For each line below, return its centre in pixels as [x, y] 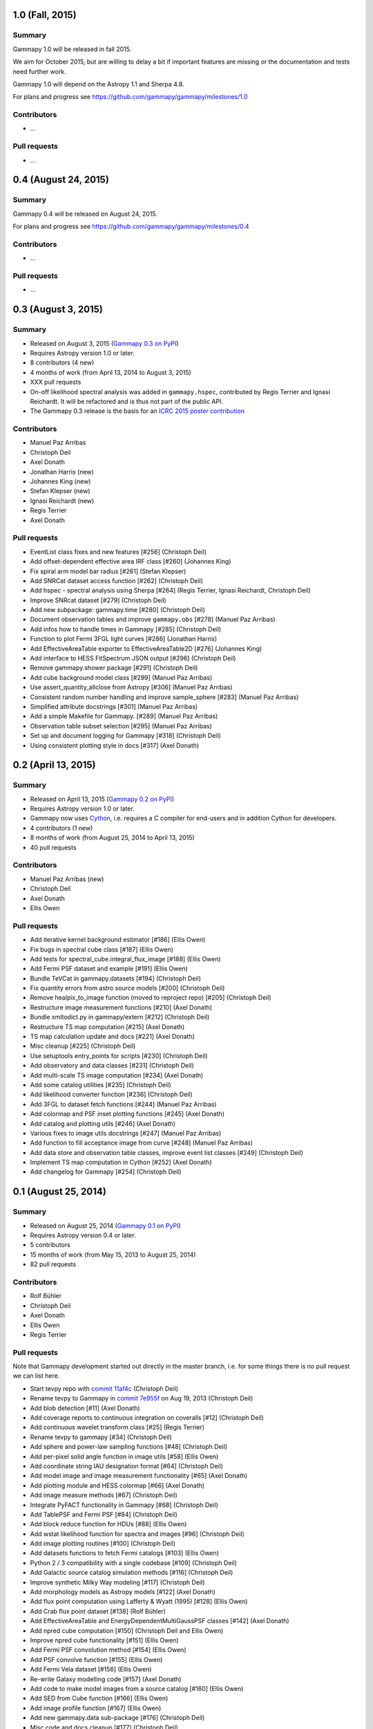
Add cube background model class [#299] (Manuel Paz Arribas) [121, 677]
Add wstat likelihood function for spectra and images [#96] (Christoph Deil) [137, 1534]
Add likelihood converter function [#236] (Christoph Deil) [111, 1094]
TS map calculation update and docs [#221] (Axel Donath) [112, 1037]
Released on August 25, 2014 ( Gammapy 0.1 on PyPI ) [105, 1226]
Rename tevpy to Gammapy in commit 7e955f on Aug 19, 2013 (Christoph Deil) [142, 1398]
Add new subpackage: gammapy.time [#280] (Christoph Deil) [117, 610]
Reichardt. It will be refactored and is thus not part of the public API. [127, 401]
